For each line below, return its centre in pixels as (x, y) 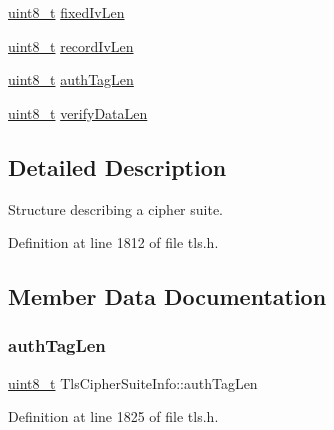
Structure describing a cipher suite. (115, 208)
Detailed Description (117, 166)
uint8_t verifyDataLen (78, 112)
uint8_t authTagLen (71, 79)
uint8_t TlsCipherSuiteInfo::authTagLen (133, 382)
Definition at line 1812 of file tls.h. (113, 242)
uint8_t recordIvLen (71, 45)
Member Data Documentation (167, 296)
